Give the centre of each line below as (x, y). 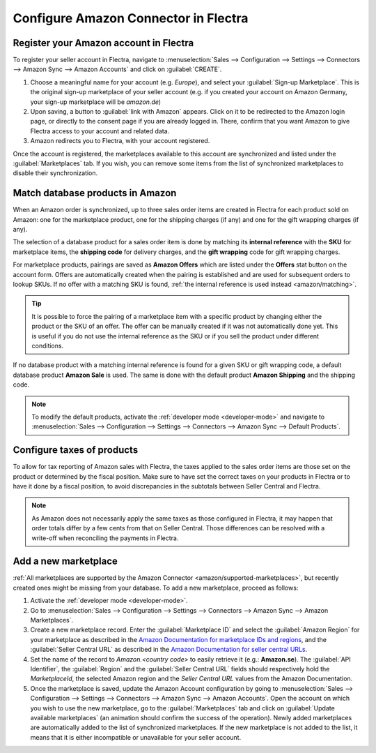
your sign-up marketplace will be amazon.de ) (96, 102)
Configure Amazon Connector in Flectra (131, 18)
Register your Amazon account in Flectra (103, 43)
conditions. (48, 345)
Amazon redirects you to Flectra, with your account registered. (120, 141)
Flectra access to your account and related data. (100, 131)
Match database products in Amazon (95, 193)
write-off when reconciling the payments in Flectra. (105, 538)
